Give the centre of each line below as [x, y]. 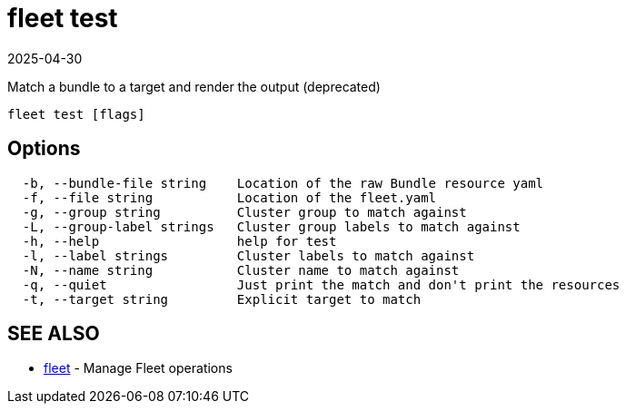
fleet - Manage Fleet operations [138, 368]
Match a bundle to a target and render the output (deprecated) [194, 86]
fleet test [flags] [76, 114]
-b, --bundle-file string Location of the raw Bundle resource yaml [283, 183]
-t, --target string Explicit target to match [222, 299]
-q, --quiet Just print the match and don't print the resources [321, 284]
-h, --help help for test [179, 241]
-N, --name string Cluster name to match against [241, 270]
